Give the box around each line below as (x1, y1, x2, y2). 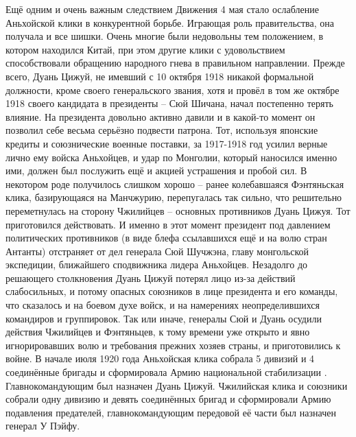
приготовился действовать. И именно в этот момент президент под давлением (5, 217, 331, 231)
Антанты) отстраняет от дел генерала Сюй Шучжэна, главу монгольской (5, 244, 309, 258)
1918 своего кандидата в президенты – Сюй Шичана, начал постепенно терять (5, 96, 333, 110)
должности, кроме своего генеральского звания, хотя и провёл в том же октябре (5, 82, 340, 97)
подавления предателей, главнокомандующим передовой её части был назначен (5, 405, 336, 419)
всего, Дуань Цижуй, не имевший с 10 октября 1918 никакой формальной (5, 69, 314, 83)
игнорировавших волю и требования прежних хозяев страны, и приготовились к (5, 338, 341, 352)
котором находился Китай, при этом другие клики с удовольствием (5, 42, 285, 56)
